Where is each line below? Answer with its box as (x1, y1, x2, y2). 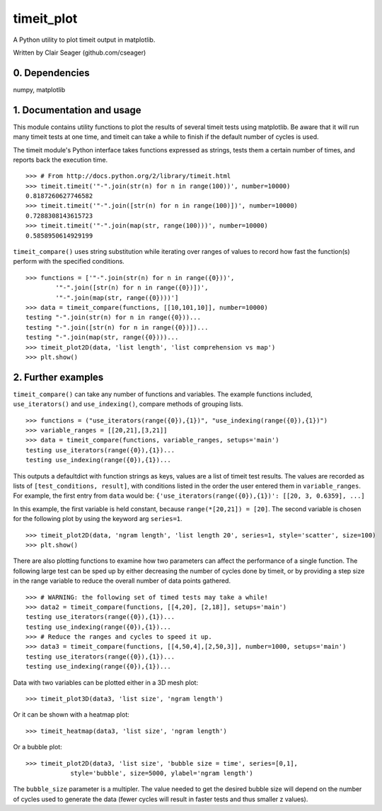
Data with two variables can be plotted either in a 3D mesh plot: (13, 678, 198, 687)
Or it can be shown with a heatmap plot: (13, 710, 130, 719)
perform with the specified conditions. (13, 257, 125, 266)
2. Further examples (13, 371, 104, 383)
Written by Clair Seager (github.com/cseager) (13, 48, 146, 57)
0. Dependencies (13, 67, 90, 79)
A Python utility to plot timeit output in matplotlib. (13, 35, 156, 44)
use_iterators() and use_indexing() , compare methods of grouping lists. (13, 400, 243, 408)
